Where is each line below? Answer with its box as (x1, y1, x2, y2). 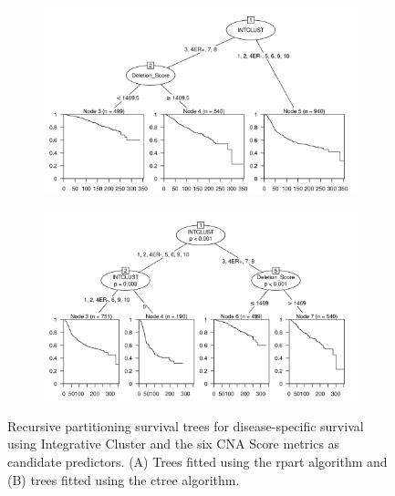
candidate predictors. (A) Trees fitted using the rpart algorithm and (7, 451, 388, 470)
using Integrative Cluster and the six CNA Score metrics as (7, 434, 340, 453)
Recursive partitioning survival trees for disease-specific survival (7, 416, 364, 435)
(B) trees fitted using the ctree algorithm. (7, 470, 240, 489)
